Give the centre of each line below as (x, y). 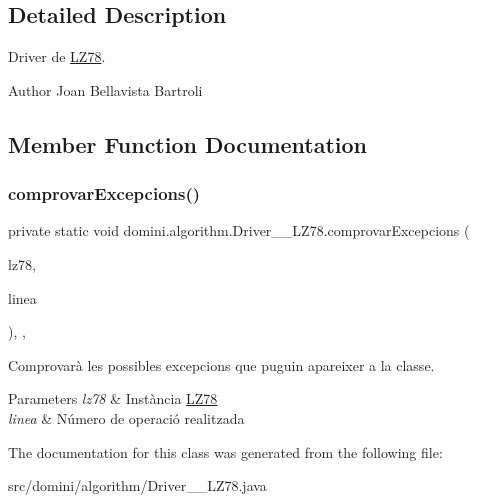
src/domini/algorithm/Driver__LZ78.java (137, 485)
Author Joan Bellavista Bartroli (105, 89)
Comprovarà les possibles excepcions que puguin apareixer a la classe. (221, 364)
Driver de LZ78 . (57, 56)
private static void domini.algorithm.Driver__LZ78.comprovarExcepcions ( (239, 230)
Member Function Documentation (188, 143)
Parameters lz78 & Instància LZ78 (113, 398)
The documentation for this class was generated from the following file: (225, 451)
